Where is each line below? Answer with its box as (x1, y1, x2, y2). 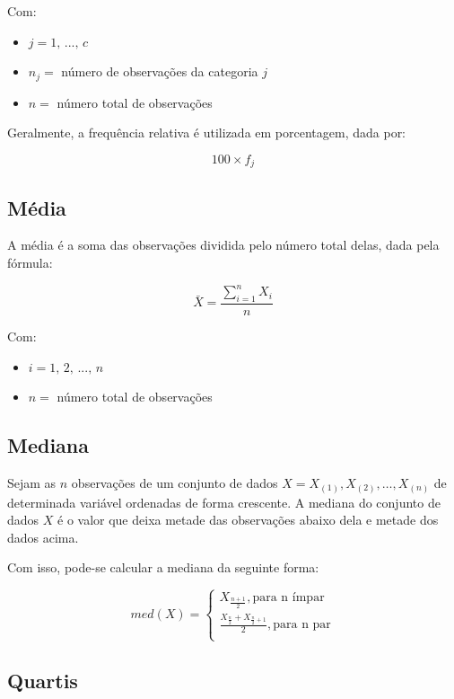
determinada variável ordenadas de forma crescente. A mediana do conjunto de (7, 492, 441, 511)
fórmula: (7, 253, 53, 272)
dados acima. (7, 527, 79, 546)
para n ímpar (252, 591, 325, 605)
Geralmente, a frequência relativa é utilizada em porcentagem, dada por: (7, 123, 406, 142)
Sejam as (7, 473, 57, 491)
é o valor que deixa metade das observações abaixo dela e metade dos (57, 510, 439, 529)
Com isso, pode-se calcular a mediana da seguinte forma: (7, 558, 319, 577)
